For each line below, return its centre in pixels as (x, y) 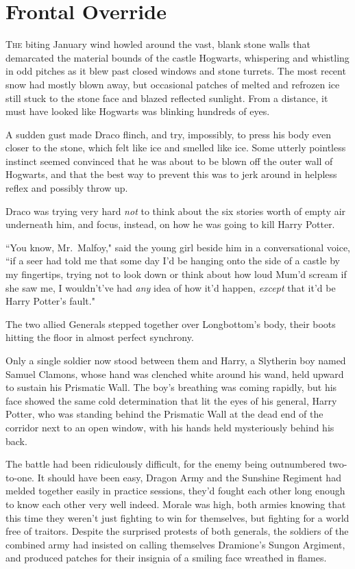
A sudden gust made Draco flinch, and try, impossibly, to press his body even (168, 134)
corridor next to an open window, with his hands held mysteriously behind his (170, 427)
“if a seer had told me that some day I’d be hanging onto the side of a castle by (173, 261)
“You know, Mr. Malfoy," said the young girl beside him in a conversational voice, (178, 247)
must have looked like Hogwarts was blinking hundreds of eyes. (138, 111)
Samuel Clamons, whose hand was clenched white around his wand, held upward (175, 374)
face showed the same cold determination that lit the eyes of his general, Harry (171, 400)
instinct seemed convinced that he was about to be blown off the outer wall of (169, 161)
